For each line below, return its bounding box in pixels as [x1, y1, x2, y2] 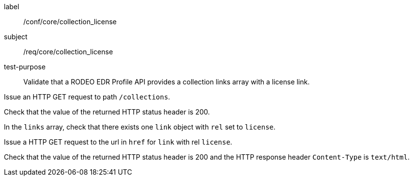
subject [4, 33, 28, 41]
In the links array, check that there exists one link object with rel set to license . [4, 123, 276, 131]
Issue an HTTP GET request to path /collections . [4, 93, 170, 101]
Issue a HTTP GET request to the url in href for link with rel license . [4, 138, 233, 146]
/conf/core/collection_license [23, 17, 117, 26]
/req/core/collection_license [23, 48, 113, 56]
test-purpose [4, 63, 46, 71]
